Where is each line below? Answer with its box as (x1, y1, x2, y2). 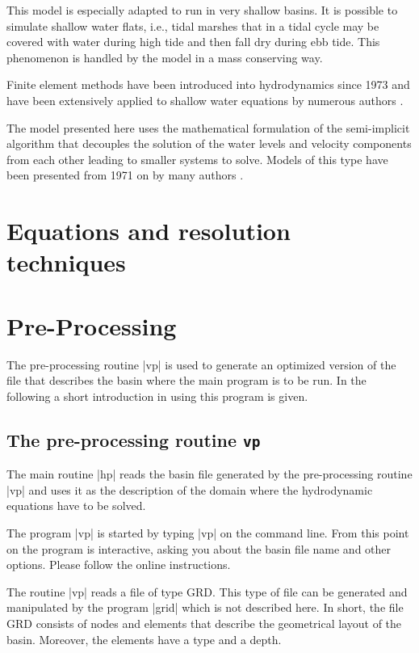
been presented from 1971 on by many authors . (6, 166, 244, 183)
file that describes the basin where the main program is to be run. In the (6, 372, 367, 389)
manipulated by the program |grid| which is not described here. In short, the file (6, 599, 404, 616)
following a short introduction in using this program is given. (6, 387, 308, 404)
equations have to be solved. (6, 497, 146, 514)
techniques (6, 246, 126, 279)
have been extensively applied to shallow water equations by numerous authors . (6, 91, 404, 108)
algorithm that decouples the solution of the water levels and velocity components (6, 135, 412, 152)
